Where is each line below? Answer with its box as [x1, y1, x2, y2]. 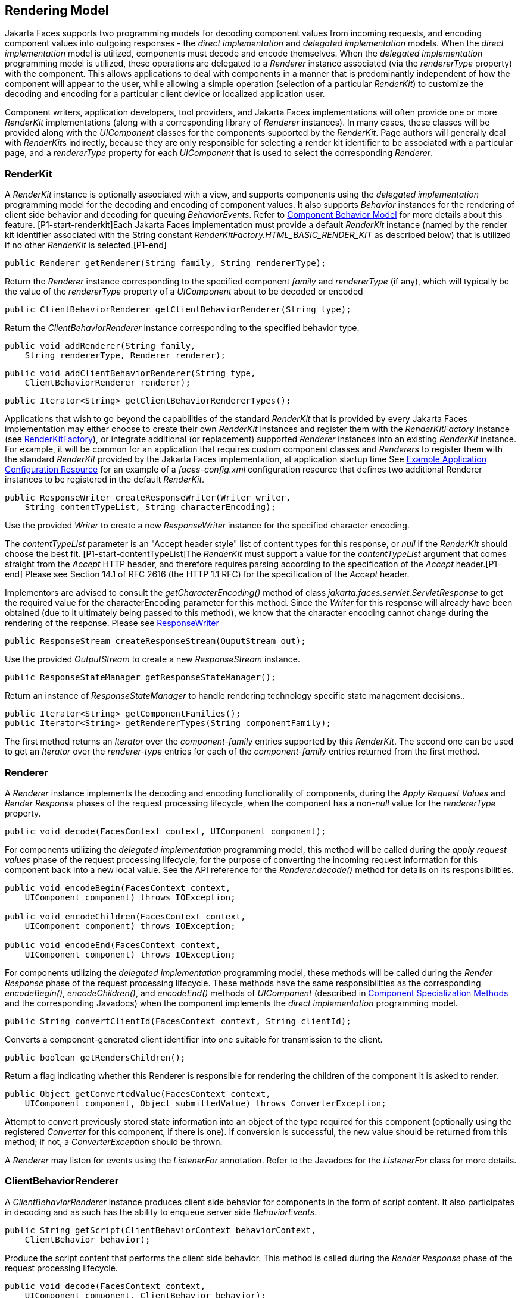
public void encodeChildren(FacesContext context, [5, 911, 246, 921]
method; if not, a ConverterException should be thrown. [5, 1136, 223, 1147]
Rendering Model [5, 3, 109, 18]
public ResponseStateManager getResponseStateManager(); [5, 673, 276, 683]
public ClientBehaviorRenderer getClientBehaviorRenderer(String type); [5, 305, 351, 315]
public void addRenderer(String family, [5, 341, 196, 351]
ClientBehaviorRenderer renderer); [24, 378, 191, 388]
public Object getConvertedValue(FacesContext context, [5, 1089, 271, 1099]
